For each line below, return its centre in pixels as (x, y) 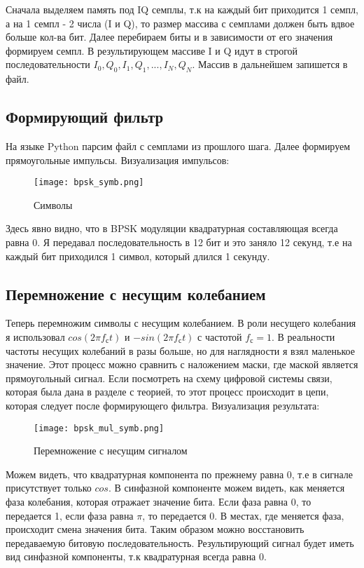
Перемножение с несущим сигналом (111, 451)
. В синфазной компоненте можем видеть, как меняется (226, 488)
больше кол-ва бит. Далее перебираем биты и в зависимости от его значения (169, 37)
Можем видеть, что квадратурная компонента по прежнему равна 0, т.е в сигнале (179, 474)
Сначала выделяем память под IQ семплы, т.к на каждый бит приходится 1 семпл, (182, 9)
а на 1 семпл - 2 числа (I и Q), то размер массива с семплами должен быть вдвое (180, 23)
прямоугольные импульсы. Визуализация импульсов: (118, 160)
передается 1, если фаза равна (70, 515)
